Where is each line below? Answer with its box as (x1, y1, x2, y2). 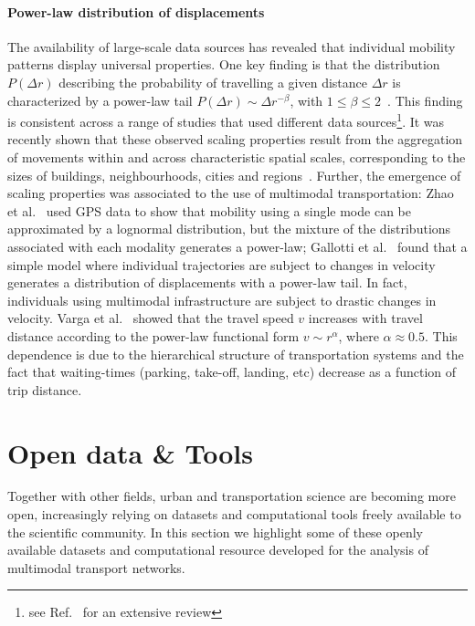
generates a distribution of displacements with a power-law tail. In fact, (7, 273, 407, 292)
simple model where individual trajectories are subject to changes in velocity (7, 255, 436, 274)
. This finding (387, 90, 463, 110)
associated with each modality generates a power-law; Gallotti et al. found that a (7, 236, 468, 256)
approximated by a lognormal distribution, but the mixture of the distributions (7, 219, 451, 238)
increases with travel (308, 308, 423, 328)
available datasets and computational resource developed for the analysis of (7, 540, 428, 559)
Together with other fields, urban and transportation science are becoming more (7, 486, 456, 506)
